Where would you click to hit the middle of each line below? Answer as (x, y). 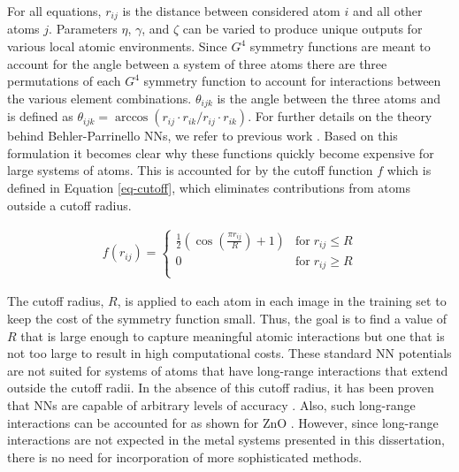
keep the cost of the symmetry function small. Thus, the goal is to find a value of (227, 318)
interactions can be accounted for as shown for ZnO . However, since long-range (223, 422)
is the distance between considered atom (231, 11)
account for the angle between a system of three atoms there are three (197, 63)
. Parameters (83, 29)
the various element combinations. (99, 98)
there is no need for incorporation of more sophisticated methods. (185, 457)
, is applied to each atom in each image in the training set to (282, 301)
